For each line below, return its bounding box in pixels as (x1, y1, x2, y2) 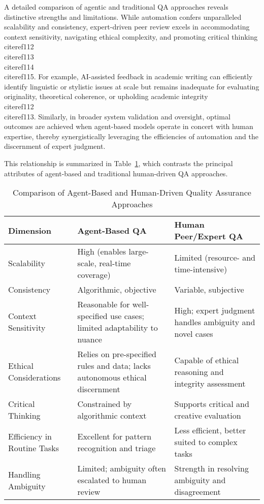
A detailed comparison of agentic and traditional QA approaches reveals (4, 2, 228, 12)
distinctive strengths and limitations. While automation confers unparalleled (4, 11, 242, 22)
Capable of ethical (174, 354, 239, 366)
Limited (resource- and (174, 251, 256, 263)
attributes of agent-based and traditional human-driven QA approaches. (4, 168, 228, 178)
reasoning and (174, 365, 224, 377)
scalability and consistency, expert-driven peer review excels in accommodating (4, 21, 250, 32)
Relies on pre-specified (77, 348, 157, 360)
